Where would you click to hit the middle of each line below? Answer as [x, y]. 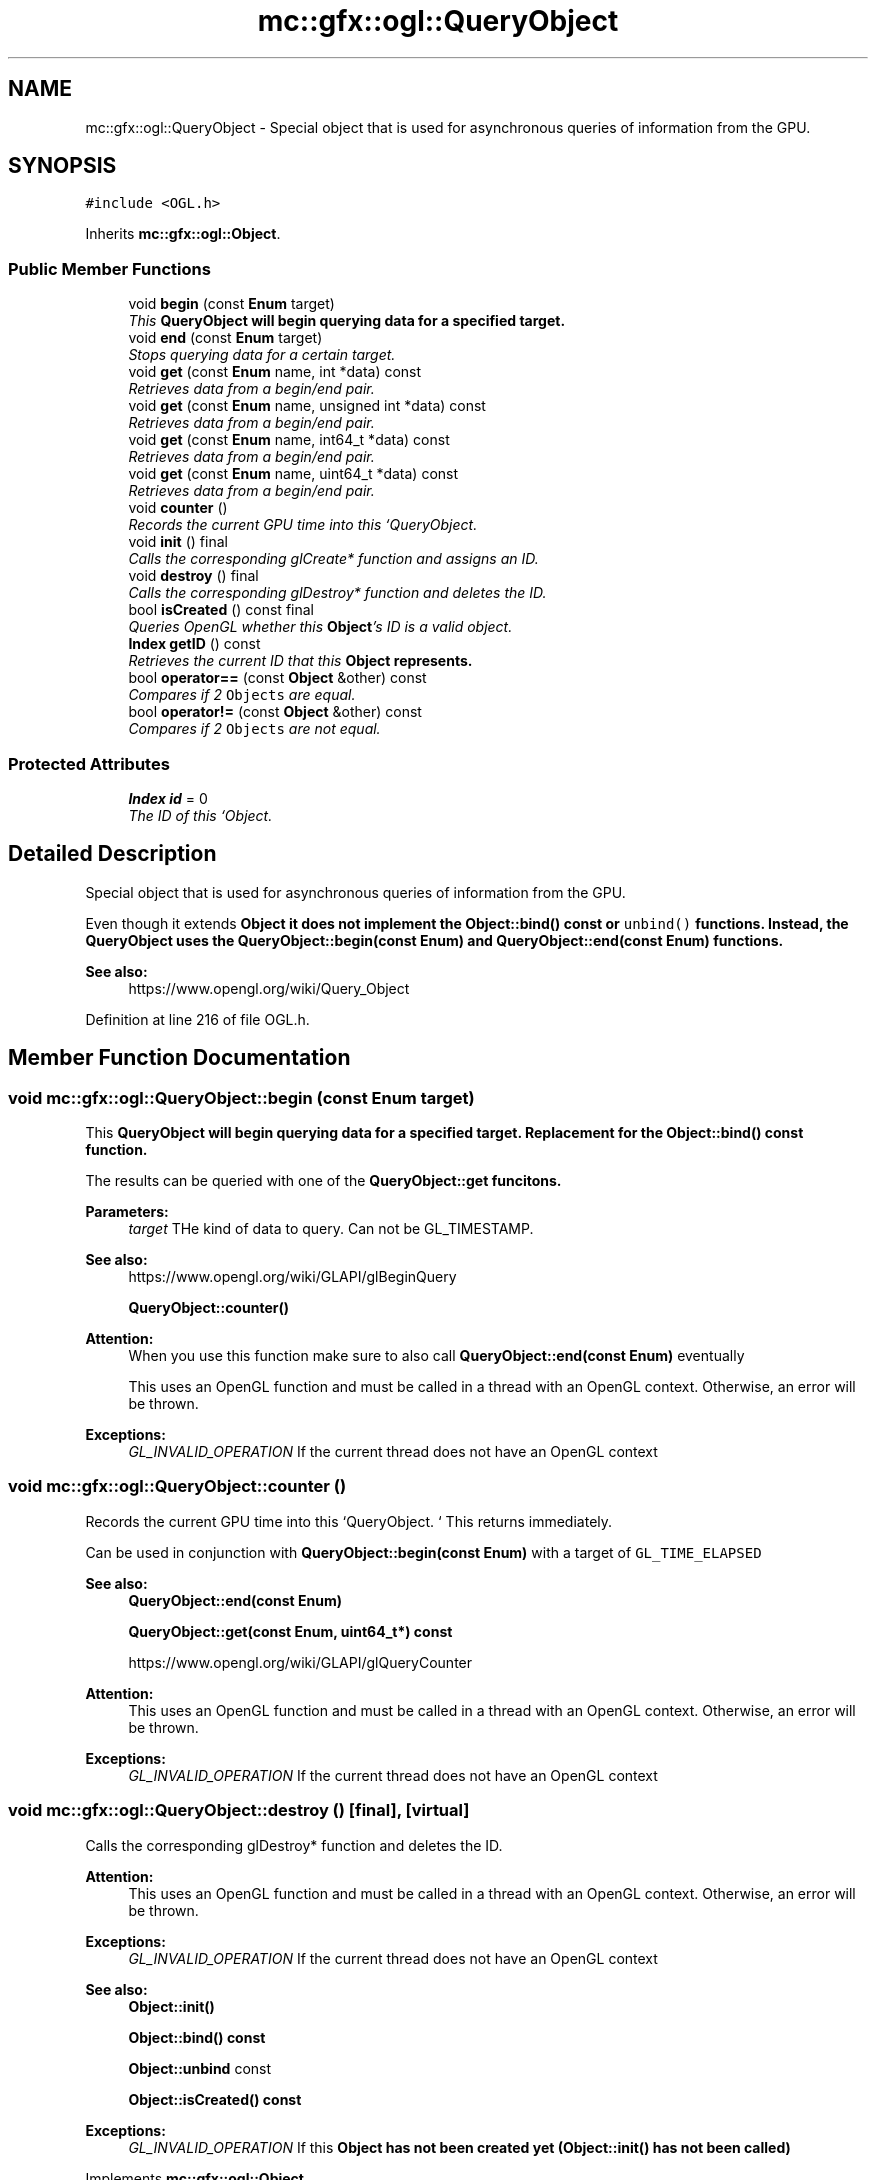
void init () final [178, 542]
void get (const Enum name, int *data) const [275, 372]
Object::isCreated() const [215, 2099]
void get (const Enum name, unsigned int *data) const [307, 406]
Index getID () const [194, 644]
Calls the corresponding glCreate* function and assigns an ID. [333, 559]
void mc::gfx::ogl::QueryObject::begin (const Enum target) [241, 1097]
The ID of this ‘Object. [200, 815]
